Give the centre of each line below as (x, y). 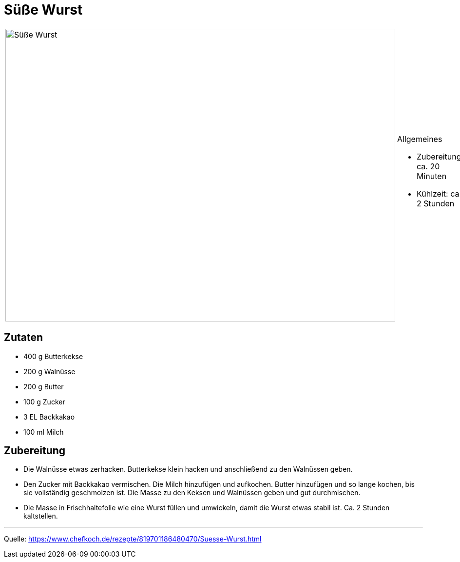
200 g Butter (44, 386)
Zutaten (24, 338)
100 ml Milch (44, 432)
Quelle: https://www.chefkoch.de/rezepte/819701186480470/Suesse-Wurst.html (133, 539)
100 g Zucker (44, 401)
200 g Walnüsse (49, 371)
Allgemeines (420, 139)
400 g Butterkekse (53, 356)
